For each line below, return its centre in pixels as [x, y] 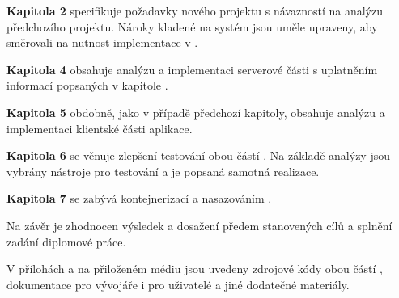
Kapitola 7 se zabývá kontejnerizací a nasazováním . [139, 198]
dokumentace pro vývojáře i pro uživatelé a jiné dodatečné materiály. [178, 284]
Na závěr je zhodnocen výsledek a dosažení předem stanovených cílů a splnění [199, 225]
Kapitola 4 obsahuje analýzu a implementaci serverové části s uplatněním [192, 69]
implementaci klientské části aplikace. [100, 128]
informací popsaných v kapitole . [87, 85]
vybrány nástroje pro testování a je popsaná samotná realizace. [163, 171]
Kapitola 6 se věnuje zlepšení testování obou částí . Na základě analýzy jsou [198, 155]
